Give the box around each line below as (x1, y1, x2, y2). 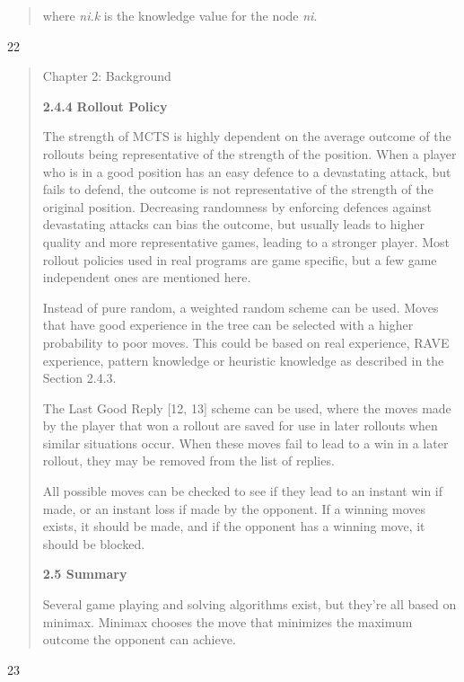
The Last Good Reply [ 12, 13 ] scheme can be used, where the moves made (42, 398, 451, 417)
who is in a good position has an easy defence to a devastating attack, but (42, 162, 451, 181)
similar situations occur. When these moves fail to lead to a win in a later (42, 433, 449, 452)
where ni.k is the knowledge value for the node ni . (42, 6, 318, 24)
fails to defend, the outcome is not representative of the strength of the (42, 180, 433, 199)
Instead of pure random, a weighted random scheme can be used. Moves (42, 297, 439, 316)
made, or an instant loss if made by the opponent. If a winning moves (42, 499, 425, 518)
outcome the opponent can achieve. (42, 630, 236, 649)
